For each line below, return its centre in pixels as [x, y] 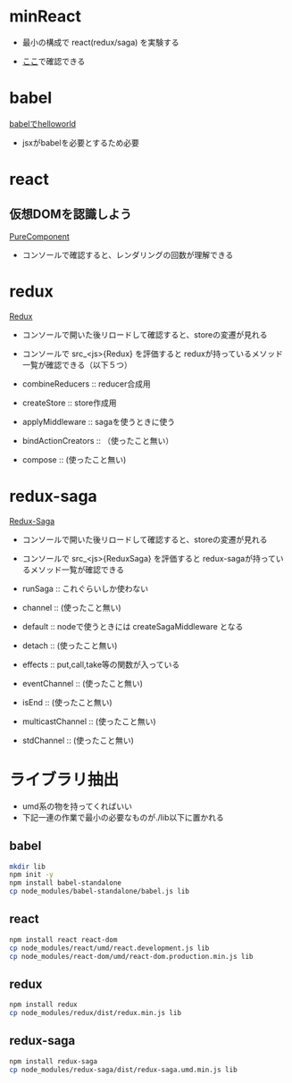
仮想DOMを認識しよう [71, 215]
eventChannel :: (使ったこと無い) [82, 683]
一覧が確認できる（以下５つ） [77, 364]
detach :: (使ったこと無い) [70, 646]
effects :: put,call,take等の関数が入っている [101, 664]
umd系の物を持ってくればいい [77, 806]
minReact [46, 17]
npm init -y [31, 875]
